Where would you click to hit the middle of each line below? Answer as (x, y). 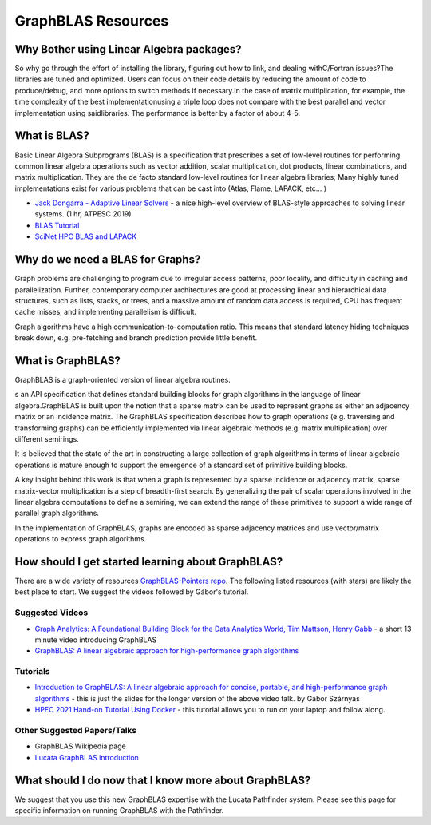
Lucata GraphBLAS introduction (87, 757)
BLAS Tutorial (57, 225)
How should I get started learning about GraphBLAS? (149, 562)
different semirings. (47, 438)
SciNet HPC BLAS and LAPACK (86, 236)
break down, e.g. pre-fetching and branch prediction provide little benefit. (136, 338)
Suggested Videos (51, 613)
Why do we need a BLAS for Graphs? (108, 260)
